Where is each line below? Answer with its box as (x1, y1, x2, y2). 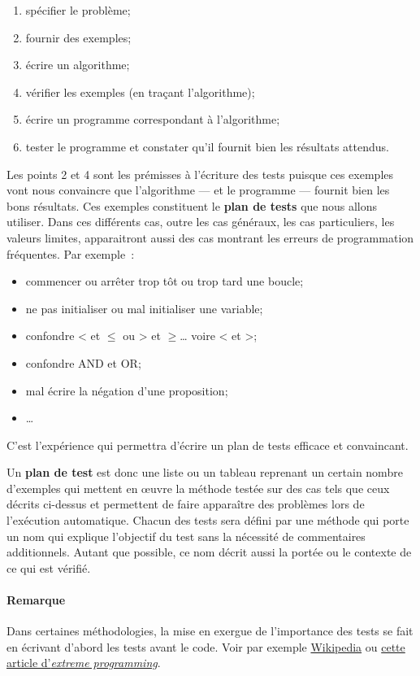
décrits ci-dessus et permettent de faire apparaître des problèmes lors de (6, 495, 365, 512)
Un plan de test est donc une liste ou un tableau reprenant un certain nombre (6, 464, 403, 481)
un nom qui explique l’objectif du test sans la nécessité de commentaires (6, 527, 366, 544)
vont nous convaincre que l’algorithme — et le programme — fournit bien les (6, 181, 390, 198)
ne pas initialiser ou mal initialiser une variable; (25, 299, 263, 316)
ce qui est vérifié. (6, 559, 91, 576)
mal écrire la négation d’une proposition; (25, 382, 228, 399)
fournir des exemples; (25, 28, 132, 46)
